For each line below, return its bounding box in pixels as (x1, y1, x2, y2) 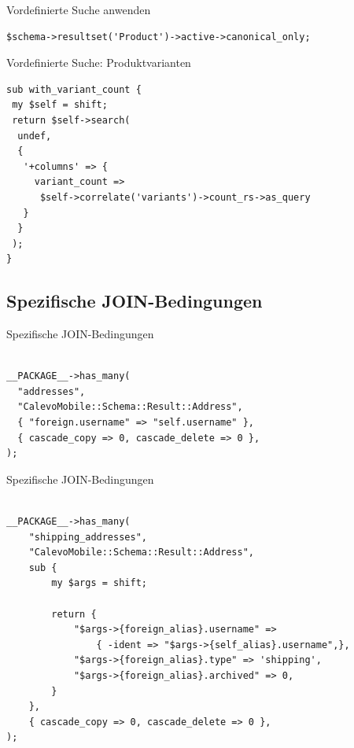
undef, (17, 130, 52, 142)
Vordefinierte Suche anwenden (6, 2, 151, 17)
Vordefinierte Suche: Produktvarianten (6, 54, 191, 71)
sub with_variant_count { (6, 83, 142, 95)
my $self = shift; (12, 99, 108, 111)
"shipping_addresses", (28, 531, 147, 543)
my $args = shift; (51, 577, 147, 589)
